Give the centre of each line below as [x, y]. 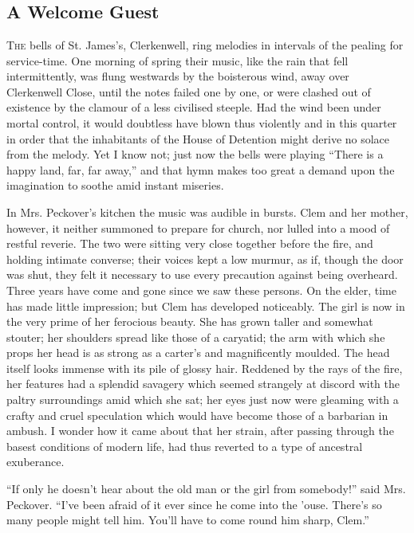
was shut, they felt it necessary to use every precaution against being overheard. [202, 274]
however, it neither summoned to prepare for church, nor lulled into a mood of [198, 227]
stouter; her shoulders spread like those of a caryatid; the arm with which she [196, 337]
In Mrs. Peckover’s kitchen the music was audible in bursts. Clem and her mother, [207, 212]
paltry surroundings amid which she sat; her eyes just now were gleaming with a [203, 400]
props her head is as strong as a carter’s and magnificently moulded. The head [198, 353]
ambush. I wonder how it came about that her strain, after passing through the [200, 431]
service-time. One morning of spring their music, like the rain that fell [177, 60]
